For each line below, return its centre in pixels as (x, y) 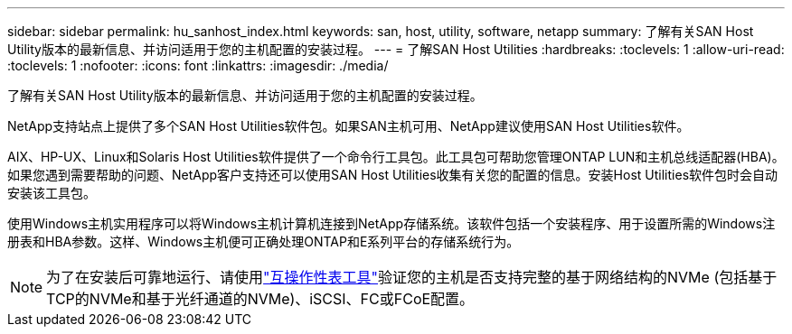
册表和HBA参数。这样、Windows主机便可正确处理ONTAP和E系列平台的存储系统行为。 (264, 241)
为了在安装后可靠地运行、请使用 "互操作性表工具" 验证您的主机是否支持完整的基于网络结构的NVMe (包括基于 (412, 277)
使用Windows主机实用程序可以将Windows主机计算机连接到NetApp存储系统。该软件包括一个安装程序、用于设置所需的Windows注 (391, 223)
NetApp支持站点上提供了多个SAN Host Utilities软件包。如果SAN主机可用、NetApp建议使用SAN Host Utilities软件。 (349, 126)
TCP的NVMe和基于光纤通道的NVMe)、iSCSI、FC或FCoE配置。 (260, 299)
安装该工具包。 (52, 193)
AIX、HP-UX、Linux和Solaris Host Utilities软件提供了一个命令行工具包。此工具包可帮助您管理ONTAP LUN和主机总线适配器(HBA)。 (396, 157)
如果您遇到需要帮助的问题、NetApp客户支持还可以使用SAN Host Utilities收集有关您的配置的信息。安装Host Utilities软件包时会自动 (393, 175)
